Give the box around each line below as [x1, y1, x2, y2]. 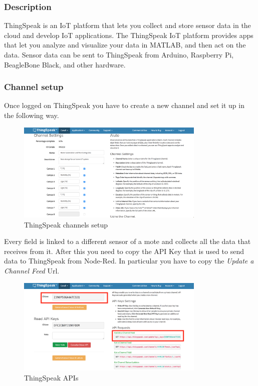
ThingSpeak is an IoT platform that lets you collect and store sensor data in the [4, 20, 251, 30]
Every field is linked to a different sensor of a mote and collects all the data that [4, 236, 251, 246]
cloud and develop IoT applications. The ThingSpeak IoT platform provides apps [4, 29, 253, 40]
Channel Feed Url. [4, 265, 60, 276]
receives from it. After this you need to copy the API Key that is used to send [4, 245, 244, 256]
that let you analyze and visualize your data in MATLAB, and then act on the [4, 39, 246, 50]
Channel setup [4, 80, 64, 93]
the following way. [4, 110, 59, 120]
